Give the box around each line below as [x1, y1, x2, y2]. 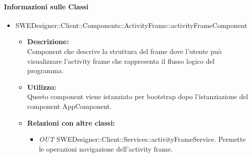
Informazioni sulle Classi [4, 1, 89, 11]
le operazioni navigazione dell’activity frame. [39, 143, 173, 154]
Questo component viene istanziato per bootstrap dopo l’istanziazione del [27, 91, 248, 102]
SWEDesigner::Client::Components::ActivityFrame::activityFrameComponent [15, 20, 247, 30]
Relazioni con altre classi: [27, 117, 115, 128]
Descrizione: [27, 36, 69, 47]
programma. [27, 65, 64, 76]
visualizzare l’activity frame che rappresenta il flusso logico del [27, 55, 215, 66]
